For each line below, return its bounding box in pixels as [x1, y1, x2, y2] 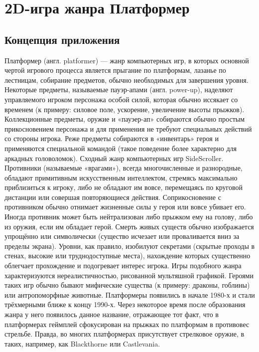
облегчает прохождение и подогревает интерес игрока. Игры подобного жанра [4, 260, 242, 271]
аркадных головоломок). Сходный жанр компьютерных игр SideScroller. [4, 153, 224, 163]
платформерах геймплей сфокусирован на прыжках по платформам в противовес [4, 319, 250, 329]
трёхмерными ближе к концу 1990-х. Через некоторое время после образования [4, 299, 246, 310]
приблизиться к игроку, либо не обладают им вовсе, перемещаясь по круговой [4, 182, 243, 192]
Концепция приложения [4, 31, 120, 47]
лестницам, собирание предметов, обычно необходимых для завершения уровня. [4, 74, 249, 85]
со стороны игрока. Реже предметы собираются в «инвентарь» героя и [4, 133, 219, 144]
